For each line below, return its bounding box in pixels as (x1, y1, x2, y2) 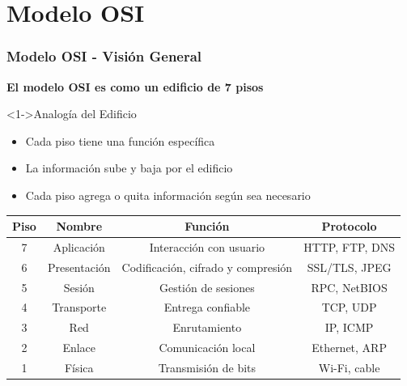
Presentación (47, 258, 111, 275)
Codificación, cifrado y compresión (121, 258, 293, 275)
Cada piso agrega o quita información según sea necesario (25, 186, 311, 203)
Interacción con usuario (149, 238, 265, 255)
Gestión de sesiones (159, 278, 255, 295)
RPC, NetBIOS (311, 278, 388, 295)
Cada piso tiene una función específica (25, 132, 215, 149)
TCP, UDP (321, 299, 377, 316)
